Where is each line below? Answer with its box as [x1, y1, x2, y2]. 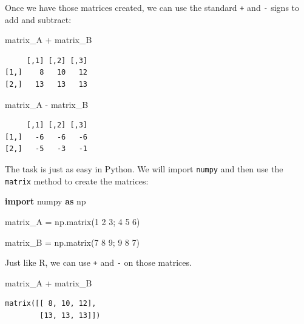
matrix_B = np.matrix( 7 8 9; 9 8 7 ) [5, 235, 140, 248]
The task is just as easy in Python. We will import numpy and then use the [5, 163, 283, 175]
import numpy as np [5, 195, 86, 208]
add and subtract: [5, 13, 72, 25]
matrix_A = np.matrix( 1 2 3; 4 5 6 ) [5, 215, 140, 228]
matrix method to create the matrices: [5, 174, 149, 187]
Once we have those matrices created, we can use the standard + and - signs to [5, 1, 300, 13]
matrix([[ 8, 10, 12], [5, 299, 96, 308]
